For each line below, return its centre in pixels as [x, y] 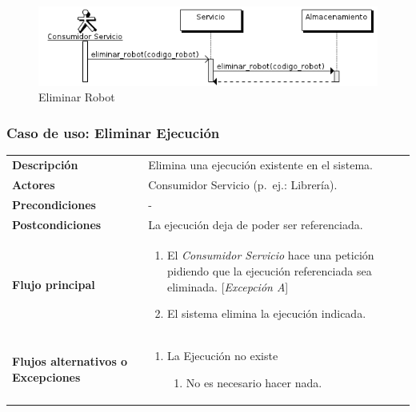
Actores [34, 184]
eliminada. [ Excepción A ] [228, 286]
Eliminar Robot [77, 97]
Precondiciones [54, 204]
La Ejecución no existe [222, 355]
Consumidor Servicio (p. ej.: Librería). [243, 184]
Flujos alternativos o [70, 361]
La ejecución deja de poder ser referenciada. [256, 224]
